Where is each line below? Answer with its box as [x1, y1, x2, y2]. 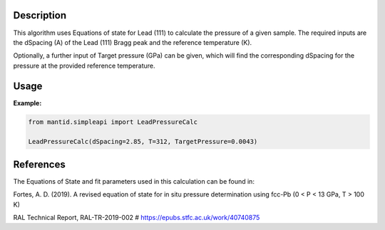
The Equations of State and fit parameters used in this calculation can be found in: [13, 177, 255, 185]
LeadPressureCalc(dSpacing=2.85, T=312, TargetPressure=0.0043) [28, 137, 258, 146]
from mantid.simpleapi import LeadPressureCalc [28, 117, 197, 126]
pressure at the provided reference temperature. [13, 61, 156, 70]
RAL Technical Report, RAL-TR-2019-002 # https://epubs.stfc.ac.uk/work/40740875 [13, 214, 260, 222]
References [13, 158, 66, 170]
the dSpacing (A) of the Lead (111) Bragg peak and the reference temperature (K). [13, 38, 252, 46]
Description [13, 9, 67, 21]
